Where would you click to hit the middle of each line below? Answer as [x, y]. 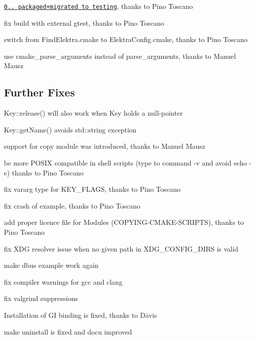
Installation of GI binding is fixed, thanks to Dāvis [81, 315]
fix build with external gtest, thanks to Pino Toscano [84, 22]
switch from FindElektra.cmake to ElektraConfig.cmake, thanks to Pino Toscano [126, 39]
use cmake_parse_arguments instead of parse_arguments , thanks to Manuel [120, 56]
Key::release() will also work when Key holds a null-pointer [93, 113]
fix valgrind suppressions [41, 298]
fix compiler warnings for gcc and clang [63, 281]
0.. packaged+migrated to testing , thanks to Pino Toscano [98, 6]
